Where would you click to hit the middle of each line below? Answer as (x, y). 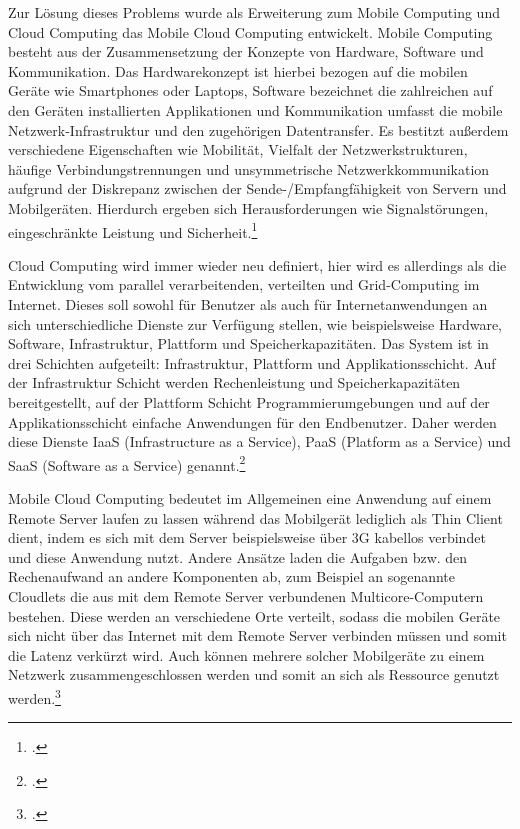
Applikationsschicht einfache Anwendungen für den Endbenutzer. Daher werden (252, 421)
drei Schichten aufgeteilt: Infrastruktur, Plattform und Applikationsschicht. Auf (252, 362)
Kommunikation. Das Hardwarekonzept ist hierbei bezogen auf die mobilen (238, 70)
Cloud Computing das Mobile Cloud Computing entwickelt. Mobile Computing (250, 31)
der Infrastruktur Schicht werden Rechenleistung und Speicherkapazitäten (234, 382)
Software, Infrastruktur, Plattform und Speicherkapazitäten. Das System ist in (248, 343)
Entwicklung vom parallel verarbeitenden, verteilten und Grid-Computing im (244, 284)
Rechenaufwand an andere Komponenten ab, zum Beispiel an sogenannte (232, 576)
